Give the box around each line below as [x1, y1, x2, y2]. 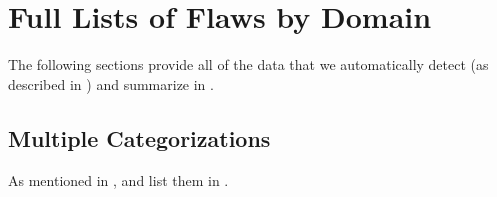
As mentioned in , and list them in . [8, 169, 229, 190]
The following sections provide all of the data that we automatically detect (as [8, 54, 489, 75]
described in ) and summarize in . [8, 73, 214, 94]
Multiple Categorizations [8, 122, 271, 153]
